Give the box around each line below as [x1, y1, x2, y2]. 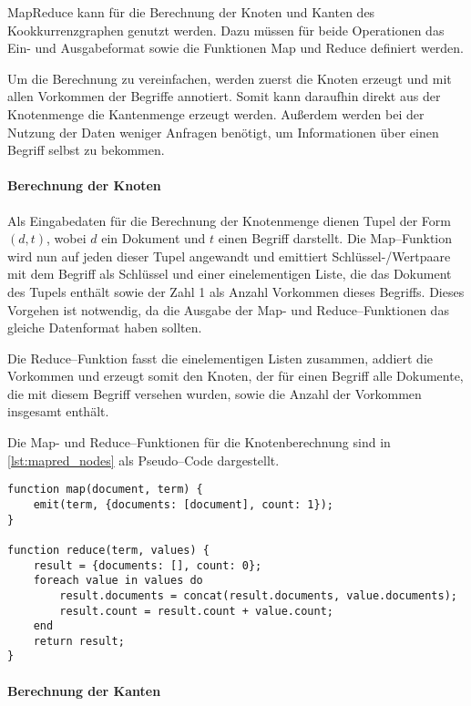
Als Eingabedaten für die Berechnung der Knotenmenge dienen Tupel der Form [7, 210, 452, 230]
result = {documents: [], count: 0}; [33, 558, 262, 572]
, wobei [46, 229, 87, 248]
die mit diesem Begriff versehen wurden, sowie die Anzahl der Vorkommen [7, 384, 422, 403]
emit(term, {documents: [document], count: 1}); [33, 497, 333, 511]
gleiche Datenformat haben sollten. [7, 318, 202, 337]
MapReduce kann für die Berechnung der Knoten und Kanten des [7, 3, 375, 21]
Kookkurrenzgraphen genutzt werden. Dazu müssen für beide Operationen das [7, 20, 445, 39]
